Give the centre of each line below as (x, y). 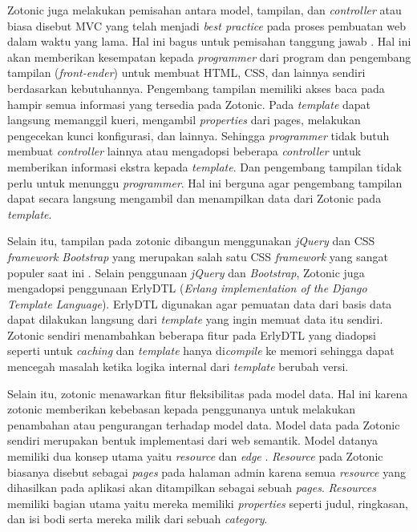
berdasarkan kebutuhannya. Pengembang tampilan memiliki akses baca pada (196, 88)
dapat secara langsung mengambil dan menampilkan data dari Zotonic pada (194, 198)
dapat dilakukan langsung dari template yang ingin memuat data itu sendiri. (195, 319)
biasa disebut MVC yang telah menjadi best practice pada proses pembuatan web (206, 25)
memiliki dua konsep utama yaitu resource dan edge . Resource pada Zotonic (195, 456)
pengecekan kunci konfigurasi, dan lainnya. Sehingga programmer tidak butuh (198, 135)
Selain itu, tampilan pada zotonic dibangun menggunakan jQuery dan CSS (191, 241)
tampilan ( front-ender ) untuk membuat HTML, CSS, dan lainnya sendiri (186, 73)
